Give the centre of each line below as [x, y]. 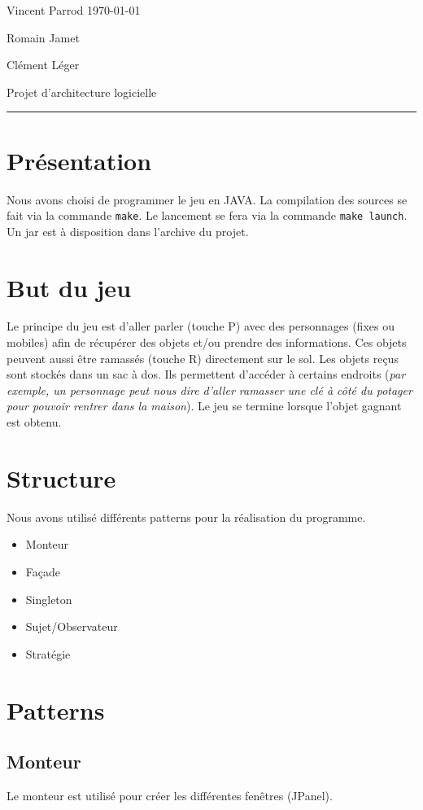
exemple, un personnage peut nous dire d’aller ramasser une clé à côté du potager [209, 390]
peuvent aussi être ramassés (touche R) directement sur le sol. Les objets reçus [203, 358]
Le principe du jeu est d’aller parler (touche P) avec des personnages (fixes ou [201, 326]
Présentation [79, 160]
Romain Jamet [43, 37]
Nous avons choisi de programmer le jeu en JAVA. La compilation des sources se [207, 199]
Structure [61, 477]
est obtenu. [34, 422]
